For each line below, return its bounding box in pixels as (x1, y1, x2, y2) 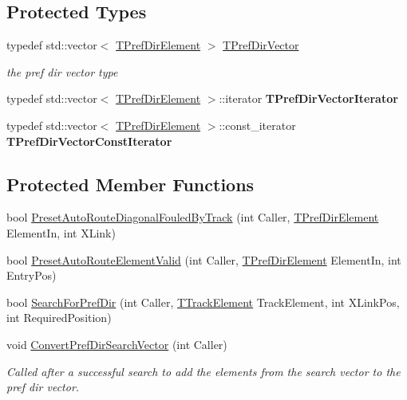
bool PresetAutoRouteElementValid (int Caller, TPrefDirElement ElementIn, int (6, 251, 401, 268)
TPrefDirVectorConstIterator (6, 132, 172, 149)
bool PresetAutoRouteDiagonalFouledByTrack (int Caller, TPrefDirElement (6, 209, 379, 225)
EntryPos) (6, 267, 57, 284)
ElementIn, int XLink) (6, 224, 116, 241)
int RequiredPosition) (6, 309, 112, 326)
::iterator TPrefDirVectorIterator (219, 90, 398, 107)
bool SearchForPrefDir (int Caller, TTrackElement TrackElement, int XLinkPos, (6, 293, 400, 310)
